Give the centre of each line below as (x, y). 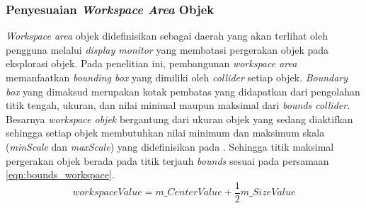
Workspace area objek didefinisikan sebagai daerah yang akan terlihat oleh (167, 36)
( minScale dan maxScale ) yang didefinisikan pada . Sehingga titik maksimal (170, 146)
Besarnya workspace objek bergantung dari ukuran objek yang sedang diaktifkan (179, 119)
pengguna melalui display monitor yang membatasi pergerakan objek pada (167, 49)
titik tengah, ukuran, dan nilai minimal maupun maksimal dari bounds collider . (178, 105)
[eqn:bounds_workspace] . (60, 174)
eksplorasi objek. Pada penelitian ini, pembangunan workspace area (151, 63)
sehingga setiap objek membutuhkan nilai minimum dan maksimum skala (165, 133)
